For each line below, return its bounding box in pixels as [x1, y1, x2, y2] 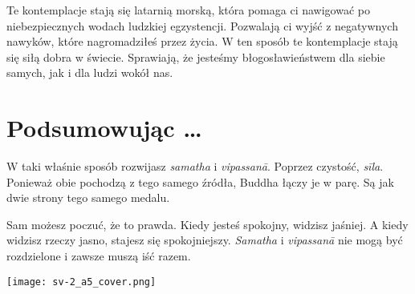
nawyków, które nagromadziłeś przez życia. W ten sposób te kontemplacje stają [6, 33, 398, 50]
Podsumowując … [6, 111, 202, 144]
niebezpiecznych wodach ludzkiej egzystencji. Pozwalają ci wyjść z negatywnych [6, 17, 398, 34]
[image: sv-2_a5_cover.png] [6, 276, 157, 288]
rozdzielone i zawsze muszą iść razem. [6, 248, 191, 264]
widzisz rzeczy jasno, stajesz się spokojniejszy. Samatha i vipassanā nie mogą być [6, 232, 403, 248]
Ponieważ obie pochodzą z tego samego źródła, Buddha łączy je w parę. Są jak [6, 173, 394, 190]
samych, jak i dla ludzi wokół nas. [6, 64, 173, 81]
